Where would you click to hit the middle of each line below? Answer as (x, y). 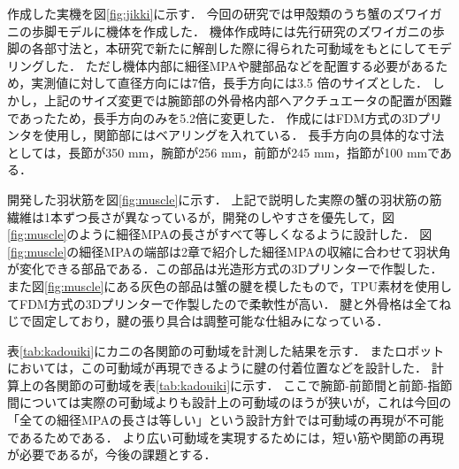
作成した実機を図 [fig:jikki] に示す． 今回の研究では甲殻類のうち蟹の (200, 13)
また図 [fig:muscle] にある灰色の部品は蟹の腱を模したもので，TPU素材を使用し (229, 285)
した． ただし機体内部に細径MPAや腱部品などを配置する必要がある (240, 65)
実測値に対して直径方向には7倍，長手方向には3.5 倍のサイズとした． (230, 83)
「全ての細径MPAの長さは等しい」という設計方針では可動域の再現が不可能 (226, 420)
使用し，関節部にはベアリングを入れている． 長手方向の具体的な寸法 (244, 135)
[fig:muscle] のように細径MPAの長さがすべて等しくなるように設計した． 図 (220, 234)
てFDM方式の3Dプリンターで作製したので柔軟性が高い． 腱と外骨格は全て (223, 303)
